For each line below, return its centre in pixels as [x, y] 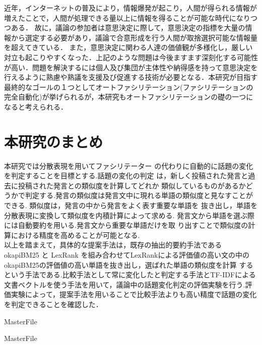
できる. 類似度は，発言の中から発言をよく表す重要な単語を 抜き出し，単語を [131, 205]
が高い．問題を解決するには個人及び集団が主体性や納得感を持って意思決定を [131, 67]
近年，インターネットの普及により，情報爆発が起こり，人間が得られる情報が [130, 8]
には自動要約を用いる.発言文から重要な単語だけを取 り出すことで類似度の [126, 225]
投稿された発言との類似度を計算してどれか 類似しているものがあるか [132, 185]
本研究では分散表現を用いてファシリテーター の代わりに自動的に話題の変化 [129, 165]
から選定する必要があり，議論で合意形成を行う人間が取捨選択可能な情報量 [134, 37]
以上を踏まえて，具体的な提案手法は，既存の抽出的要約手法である [113, 245]
